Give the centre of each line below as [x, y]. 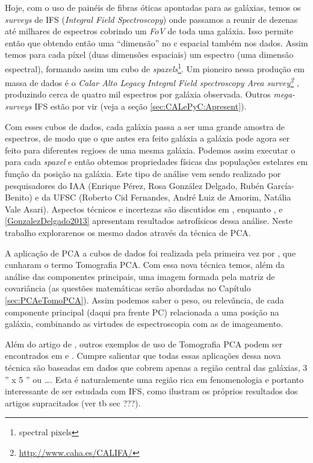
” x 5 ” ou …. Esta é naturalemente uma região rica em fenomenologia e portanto [154, 379]
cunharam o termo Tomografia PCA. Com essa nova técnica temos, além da [145, 265]
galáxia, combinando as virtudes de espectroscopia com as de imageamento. [144, 324]
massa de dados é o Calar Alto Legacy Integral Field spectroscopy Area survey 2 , [152, 82]
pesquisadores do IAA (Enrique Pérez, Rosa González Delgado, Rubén [135, 185]
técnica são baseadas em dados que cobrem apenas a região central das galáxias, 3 [156, 367]
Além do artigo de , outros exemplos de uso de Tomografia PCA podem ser [144, 343]
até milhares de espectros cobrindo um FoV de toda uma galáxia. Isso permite [149, 31]
